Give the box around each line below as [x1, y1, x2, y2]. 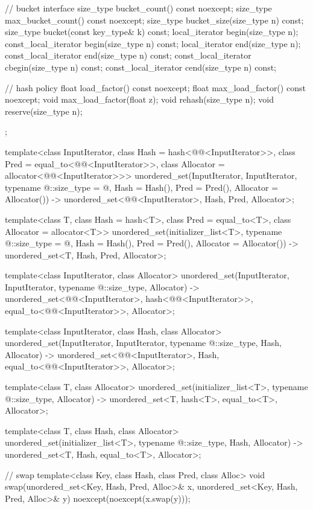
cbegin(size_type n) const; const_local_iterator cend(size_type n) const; [5, 60, 277, 73]
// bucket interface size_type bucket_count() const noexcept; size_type [5, 2, 272, 14]
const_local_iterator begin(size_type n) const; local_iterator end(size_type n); [5, 37, 301, 50]
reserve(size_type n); [5, 104, 83, 117]
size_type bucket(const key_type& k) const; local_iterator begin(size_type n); [5, 25, 299, 38]
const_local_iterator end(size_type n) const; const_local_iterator [5, 49, 251, 62]
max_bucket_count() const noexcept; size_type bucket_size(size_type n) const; [5, 13, 304, 26]
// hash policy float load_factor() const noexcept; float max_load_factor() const [5, 81, 306, 94]
